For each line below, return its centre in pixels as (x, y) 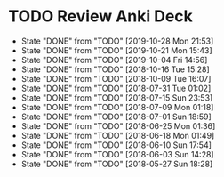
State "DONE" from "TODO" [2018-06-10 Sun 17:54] (116, 145)
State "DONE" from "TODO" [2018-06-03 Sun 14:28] (117, 154)
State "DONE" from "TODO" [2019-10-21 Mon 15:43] (116, 50)
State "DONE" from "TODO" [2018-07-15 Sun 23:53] (117, 97)
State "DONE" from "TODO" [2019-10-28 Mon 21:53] (117, 41)
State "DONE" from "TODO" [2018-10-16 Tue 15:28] (115, 69)
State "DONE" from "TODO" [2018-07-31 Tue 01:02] (116, 88)
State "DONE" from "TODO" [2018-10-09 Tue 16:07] (116, 78)
